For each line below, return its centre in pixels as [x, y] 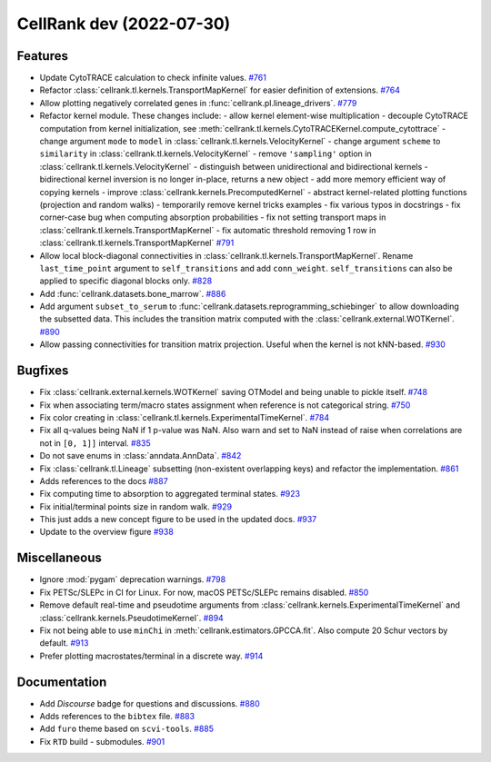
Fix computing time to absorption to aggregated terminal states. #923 [170, 494]
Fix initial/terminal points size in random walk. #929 [135, 506]
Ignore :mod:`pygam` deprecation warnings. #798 [133, 579]
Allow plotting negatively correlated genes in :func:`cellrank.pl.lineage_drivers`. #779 [198, 103]
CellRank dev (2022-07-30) [124, 24]
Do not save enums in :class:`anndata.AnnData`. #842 [140, 456]
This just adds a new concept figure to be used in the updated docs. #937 [178, 520]
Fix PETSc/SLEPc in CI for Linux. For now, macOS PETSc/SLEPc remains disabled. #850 [204, 592]
